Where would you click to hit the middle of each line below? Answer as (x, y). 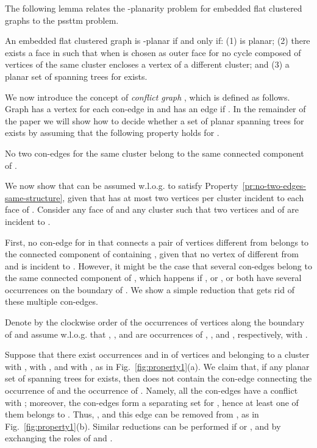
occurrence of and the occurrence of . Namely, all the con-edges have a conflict (151, 390)
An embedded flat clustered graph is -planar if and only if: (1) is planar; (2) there (158, 41)
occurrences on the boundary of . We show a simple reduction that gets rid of (150, 289)
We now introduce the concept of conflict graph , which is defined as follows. (148, 97)
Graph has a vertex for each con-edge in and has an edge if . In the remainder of (155, 109)
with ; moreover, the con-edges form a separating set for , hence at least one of (152, 402)
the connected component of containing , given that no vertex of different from (152, 254)
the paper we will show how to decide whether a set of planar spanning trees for (155, 120)
